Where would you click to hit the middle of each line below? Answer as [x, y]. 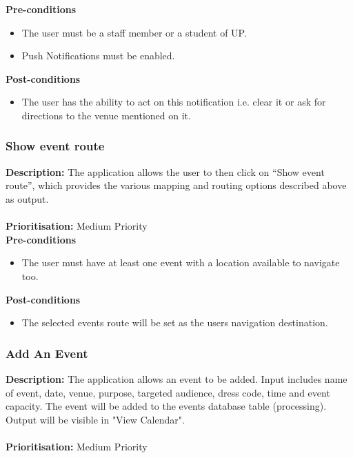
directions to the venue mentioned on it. [106, 115]
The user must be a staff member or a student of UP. [134, 32]
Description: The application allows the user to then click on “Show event [165, 171]
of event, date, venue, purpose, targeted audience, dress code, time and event [168, 392]
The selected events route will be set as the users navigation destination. [175, 322]
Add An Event [47, 353]
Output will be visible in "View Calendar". [95, 419]
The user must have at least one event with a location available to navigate [181, 262]
